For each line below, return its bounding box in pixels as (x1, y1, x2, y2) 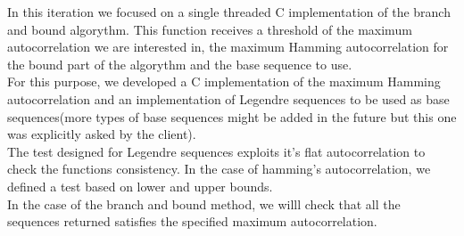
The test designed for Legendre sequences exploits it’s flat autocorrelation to (7, 142, 426, 160)
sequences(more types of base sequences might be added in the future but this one (7, 107, 457, 126)
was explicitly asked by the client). (7, 125, 196, 143)
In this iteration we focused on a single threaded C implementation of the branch (7, 3, 451, 20)
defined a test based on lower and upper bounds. (7, 176, 273, 195)
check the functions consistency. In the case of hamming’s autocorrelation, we (7, 159, 431, 178)
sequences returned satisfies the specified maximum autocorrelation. (7, 212, 377, 231)
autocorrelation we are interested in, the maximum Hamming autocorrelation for (7, 37, 449, 56)
